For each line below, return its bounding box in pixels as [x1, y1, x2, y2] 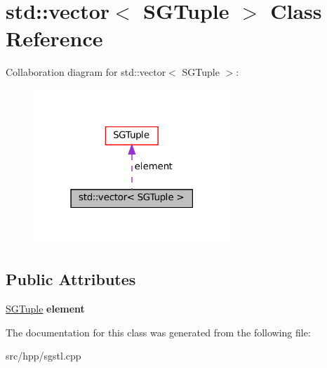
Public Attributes [6, 268, 136, 290]
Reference [6, 24, 103, 53]
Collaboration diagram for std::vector [6, 65, 166, 79]
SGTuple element [6, 301, 85, 316]
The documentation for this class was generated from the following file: [6, 324, 311, 339]
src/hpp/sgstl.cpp [6, 348, 81, 363]
